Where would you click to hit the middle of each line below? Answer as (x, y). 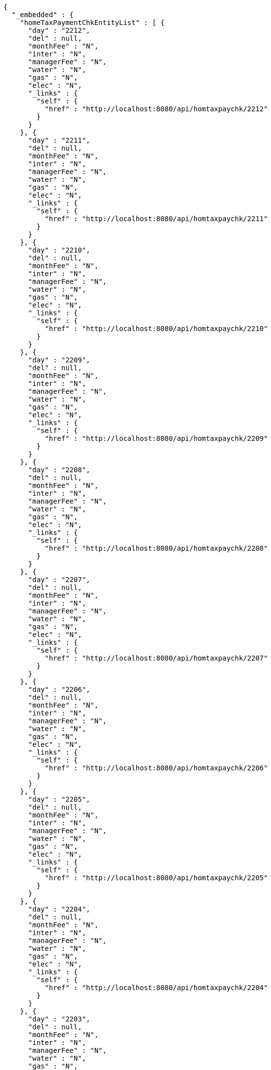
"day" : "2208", (59, 470)
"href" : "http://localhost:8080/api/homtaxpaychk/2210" (156, 329)
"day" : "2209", (59, 360)
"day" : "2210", (59, 250)
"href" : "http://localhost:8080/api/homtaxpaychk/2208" (156, 548)
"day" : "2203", (59, 1019)
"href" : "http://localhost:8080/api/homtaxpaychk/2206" (156, 768)
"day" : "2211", (59, 140)
